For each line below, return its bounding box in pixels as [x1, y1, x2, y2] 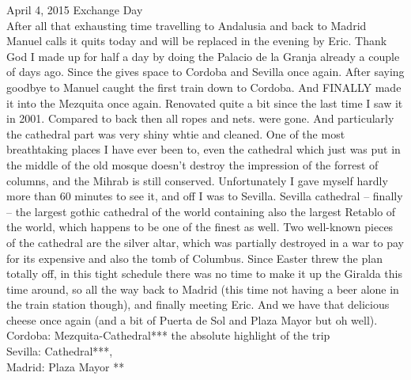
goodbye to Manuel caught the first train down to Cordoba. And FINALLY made [6, 78, 402, 95]
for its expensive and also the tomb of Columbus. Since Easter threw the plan [6, 249, 383, 266]
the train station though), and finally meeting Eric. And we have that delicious [6, 296, 390, 313]
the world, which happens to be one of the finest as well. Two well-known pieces [6, 218, 394, 235]
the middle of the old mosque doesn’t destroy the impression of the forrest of [6, 156, 379, 173]
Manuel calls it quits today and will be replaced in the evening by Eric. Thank [6, 32, 387, 49]
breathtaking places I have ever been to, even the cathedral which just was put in [6, 141, 401, 158]
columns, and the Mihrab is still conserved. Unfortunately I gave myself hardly [6, 172, 388, 188]
